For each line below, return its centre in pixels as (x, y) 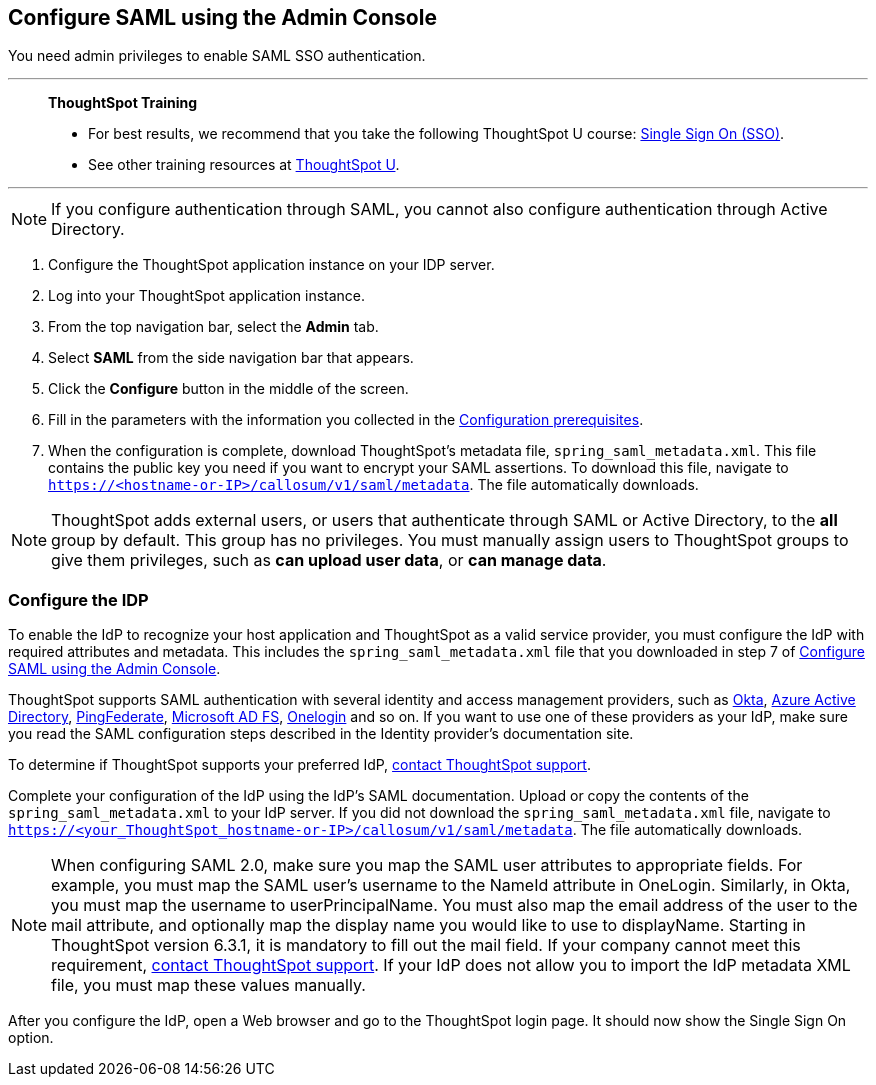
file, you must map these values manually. (208, 985)
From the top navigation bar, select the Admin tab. (213, 327)
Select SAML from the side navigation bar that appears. (231, 358)
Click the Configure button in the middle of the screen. (228, 389)
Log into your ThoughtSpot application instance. (207, 296)
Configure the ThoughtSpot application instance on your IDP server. (271, 265)
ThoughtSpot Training (123, 103)
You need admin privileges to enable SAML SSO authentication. (217, 56)
